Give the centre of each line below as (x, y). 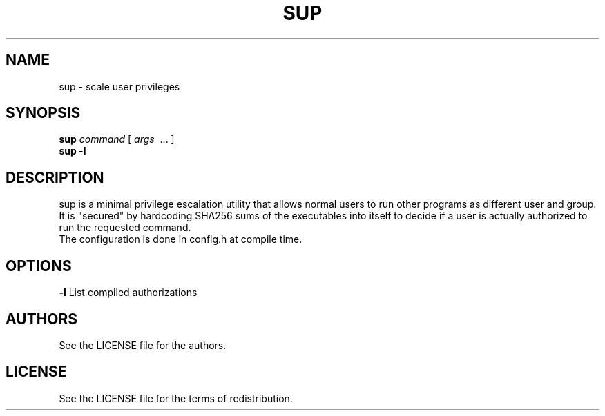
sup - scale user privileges (119, 86)
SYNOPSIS (43, 113)
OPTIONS (39, 266)
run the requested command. (125, 228)
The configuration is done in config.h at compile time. (181, 239)
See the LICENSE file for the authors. (143, 345)
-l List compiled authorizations (128, 293)
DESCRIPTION (55, 177)
